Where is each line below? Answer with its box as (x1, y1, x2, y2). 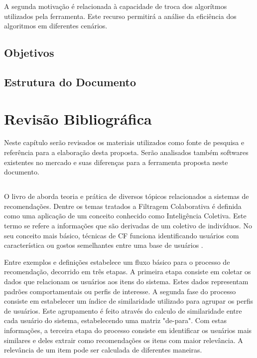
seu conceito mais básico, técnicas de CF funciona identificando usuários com (4, 230, 239, 240)
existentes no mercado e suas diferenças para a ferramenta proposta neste (4, 157, 228, 167)
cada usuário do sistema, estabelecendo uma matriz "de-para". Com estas (4, 315, 227, 326)
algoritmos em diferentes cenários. (4, 20, 108, 31)
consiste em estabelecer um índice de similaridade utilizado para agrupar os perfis (4, 296, 254, 306)
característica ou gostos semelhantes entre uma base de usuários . (4, 240, 203, 250)
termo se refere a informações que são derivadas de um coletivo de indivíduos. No (4, 220, 252, 231)
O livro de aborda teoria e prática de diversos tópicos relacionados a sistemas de (4, 191, 249, 201)
